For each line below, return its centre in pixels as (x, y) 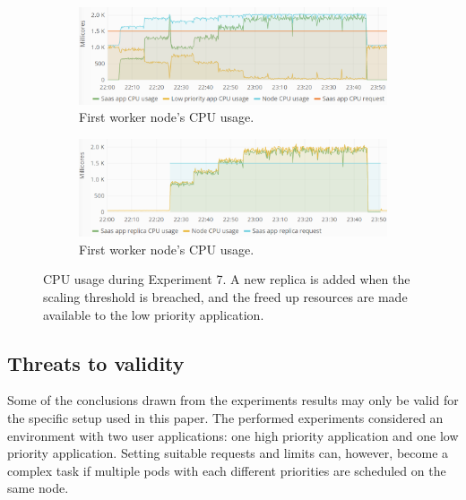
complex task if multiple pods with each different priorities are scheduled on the (227, 470)
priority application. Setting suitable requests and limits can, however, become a (228, 453)
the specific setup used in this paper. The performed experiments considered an (225, 417)
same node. (38, 488)
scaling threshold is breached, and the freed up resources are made (225, 296)
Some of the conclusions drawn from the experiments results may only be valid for (233, 400)
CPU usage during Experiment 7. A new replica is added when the (227, 279)
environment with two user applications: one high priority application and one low (233, 435)
